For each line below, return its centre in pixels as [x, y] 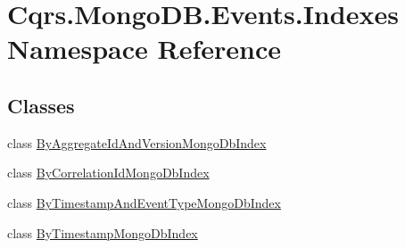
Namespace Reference [144, 49]
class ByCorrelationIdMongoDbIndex [108, 173]
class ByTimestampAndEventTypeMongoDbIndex [144, 202]
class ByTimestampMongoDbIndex [103, 232]
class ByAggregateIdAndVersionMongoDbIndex [137, 142]
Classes [41, 105]
